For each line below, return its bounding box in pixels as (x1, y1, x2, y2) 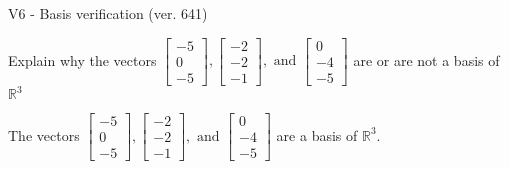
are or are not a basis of (353, 49, 500, 70)
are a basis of (276, 124, 358, 145)
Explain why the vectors (8, 49, 157, 70)
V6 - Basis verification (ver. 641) (8, 3, 208, 23)
